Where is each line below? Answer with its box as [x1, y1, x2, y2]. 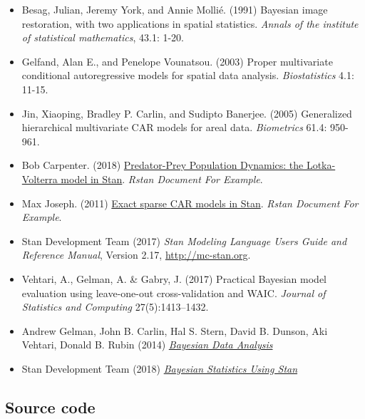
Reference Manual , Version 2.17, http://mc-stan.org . [21, 247, 251, 262]
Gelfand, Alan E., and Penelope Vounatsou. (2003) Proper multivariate [21, 53, 333, 68]
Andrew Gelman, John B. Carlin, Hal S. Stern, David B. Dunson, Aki [21, 323, 328, 338]
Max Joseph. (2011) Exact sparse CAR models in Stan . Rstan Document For [21, 195, 359, 210]
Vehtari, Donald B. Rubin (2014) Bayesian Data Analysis [21, 337, 273, 352]
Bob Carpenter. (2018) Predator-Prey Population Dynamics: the [21, 157, 304, 172]
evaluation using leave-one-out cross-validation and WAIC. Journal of [21, 285, 326, 300]
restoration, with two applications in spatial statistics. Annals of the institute [21, 16, 359, 31]
